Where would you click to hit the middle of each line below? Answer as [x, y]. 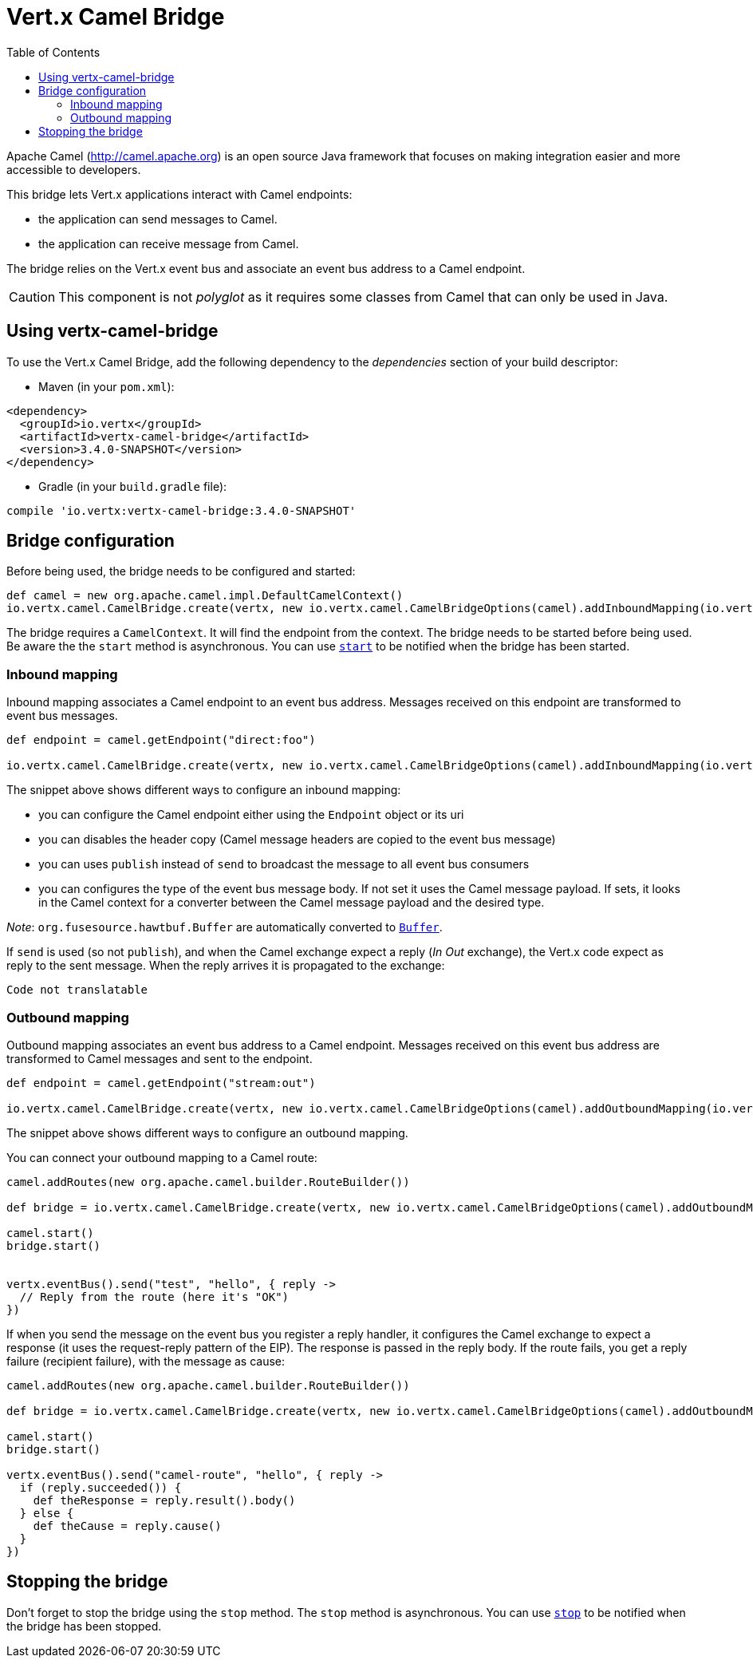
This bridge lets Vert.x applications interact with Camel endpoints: [179, 194]
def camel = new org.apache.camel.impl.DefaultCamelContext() [205, 596]
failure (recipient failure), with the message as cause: [146, 1361]
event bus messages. [62, 716]
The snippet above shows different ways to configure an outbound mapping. [207, 1132]
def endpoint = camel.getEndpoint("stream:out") [161, 1083]
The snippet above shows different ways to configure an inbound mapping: [204, 790]
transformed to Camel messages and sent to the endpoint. [160, 1058]
